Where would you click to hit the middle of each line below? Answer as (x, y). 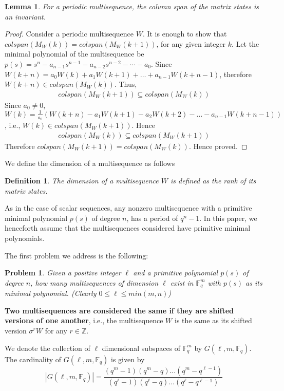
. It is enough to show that (185, 34)
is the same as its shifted (213, 320)
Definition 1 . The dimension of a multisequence (82, 180)
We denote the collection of (48, 348)
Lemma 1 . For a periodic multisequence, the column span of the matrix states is (132, 6)
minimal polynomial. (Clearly (51, 293)
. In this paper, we (228, 218)
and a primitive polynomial (176, 273)
